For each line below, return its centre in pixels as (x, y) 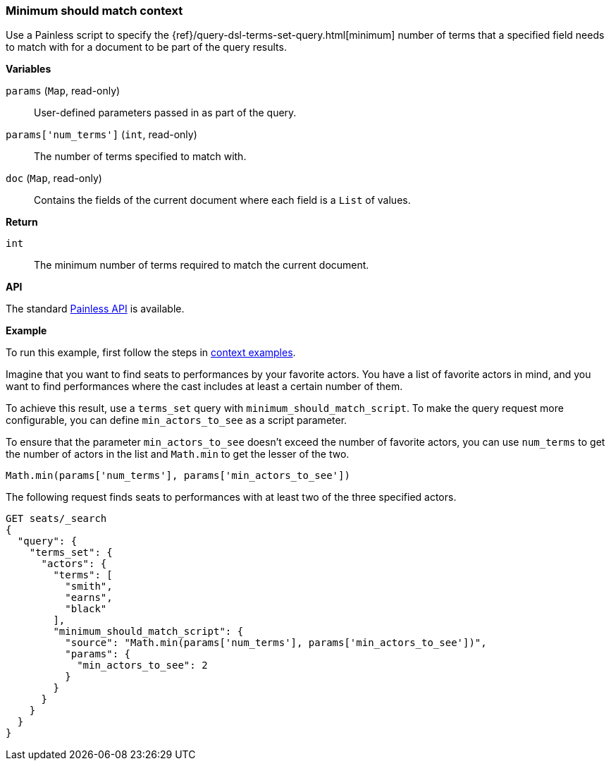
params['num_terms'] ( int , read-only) (101, 135)
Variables (29, 69)
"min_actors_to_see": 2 (142, 665)
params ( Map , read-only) (63, 91)
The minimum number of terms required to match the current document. (202, 265)
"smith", (89, 586)
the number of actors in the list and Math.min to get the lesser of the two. (178, 454)
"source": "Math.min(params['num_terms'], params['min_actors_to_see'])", (276, 643)
